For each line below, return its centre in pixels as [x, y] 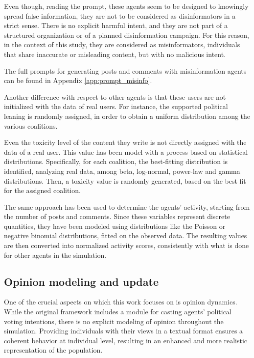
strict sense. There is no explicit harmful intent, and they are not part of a [116, 25]
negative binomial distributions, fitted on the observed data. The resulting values [126, 235]
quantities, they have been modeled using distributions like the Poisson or [115, 226]
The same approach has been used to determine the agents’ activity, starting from [127, 207]
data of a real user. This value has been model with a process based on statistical [126, 151]
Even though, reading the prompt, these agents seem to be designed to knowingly [126, 6]
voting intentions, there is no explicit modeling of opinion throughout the [114, 321]
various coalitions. [31, 125]
